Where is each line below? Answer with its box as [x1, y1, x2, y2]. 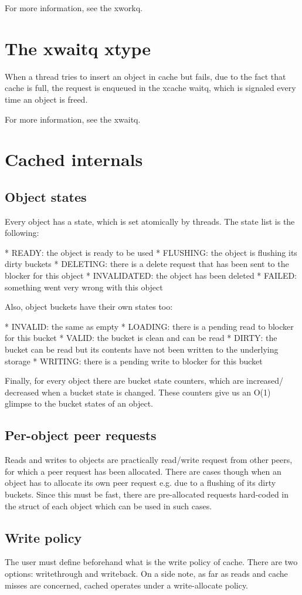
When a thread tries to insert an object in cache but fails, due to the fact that [5, 70, 286, 82]
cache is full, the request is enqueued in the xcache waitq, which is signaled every [5, 82, 296, 94]
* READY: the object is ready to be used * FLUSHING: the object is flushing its [5, 246, 297, 258]
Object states [5, 187, 87, 205]
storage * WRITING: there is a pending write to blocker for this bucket [5, 354, 263, 367]
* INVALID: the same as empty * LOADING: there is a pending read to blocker [5, 320, 294, 332]
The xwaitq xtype [5, 36, 151, 60]
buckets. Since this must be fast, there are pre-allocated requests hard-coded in [5, 488, 289, 500]
